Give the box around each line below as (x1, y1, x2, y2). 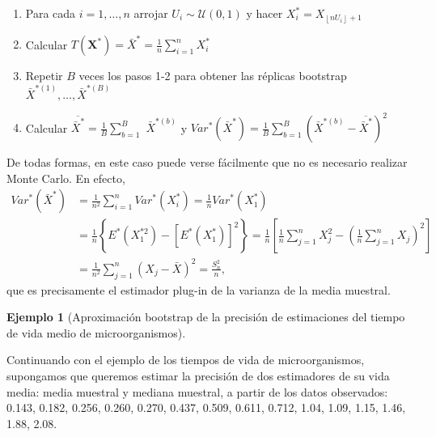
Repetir (25, 67, 63, 84)
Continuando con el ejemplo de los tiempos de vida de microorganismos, (6, 351, 365, 368)
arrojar (133, 5, 168, 21)
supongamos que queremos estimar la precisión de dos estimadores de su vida (6, 367, 390, 384)
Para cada (25, 5, 76, 21)
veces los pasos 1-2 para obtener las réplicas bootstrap (78, 67, 347, 84)
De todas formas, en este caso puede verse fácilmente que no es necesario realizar (6, 154, 408, 171)
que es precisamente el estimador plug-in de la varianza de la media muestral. (6, 281, 391, 298)
